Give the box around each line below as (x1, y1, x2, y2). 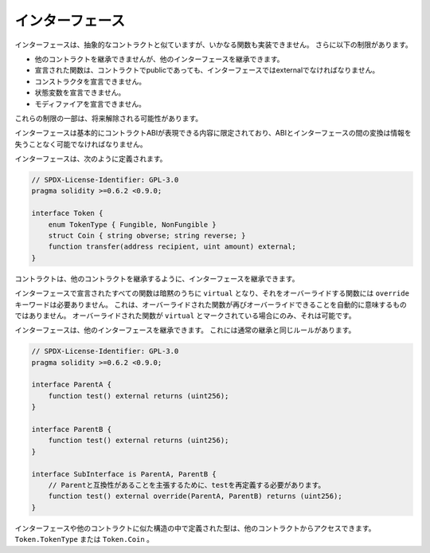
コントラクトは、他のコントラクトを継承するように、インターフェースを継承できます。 (14, 273, 299, 283)
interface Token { (31, 209, 104, 218)
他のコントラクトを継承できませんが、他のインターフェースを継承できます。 (34, 54, 284, 64)
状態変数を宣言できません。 (34, 88, 126, 97)
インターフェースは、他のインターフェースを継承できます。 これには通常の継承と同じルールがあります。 (14, 325, 356, 335)
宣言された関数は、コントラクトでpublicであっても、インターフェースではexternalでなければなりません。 (34, 65, 380, 75)
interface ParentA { (31, 380, 111, 390)
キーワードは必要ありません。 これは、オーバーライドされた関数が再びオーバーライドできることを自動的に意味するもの (14, 300, 407, 309)
